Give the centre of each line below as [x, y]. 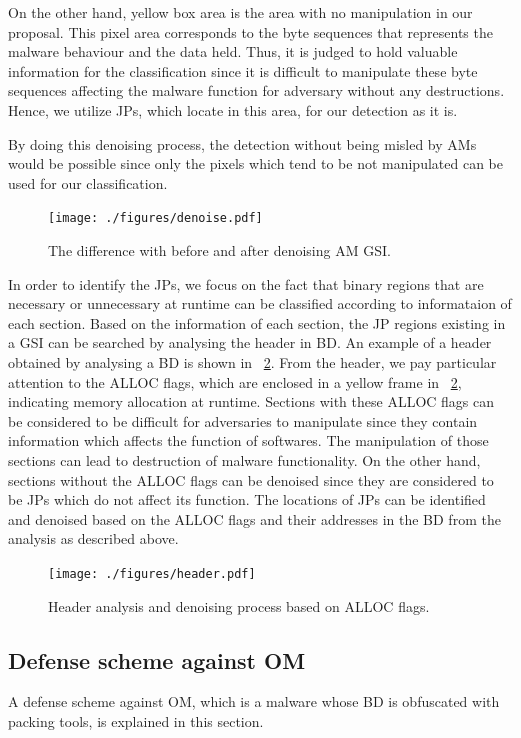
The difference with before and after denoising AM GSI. [219, 250]
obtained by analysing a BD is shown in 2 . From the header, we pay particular [252, 361]
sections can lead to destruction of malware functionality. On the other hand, [244, 459]
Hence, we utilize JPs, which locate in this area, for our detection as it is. [233, 109]
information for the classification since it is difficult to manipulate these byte [243, 70]
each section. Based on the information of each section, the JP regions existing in [257, 322]
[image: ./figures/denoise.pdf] [155, 218]
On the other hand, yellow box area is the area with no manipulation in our [240, 12]
